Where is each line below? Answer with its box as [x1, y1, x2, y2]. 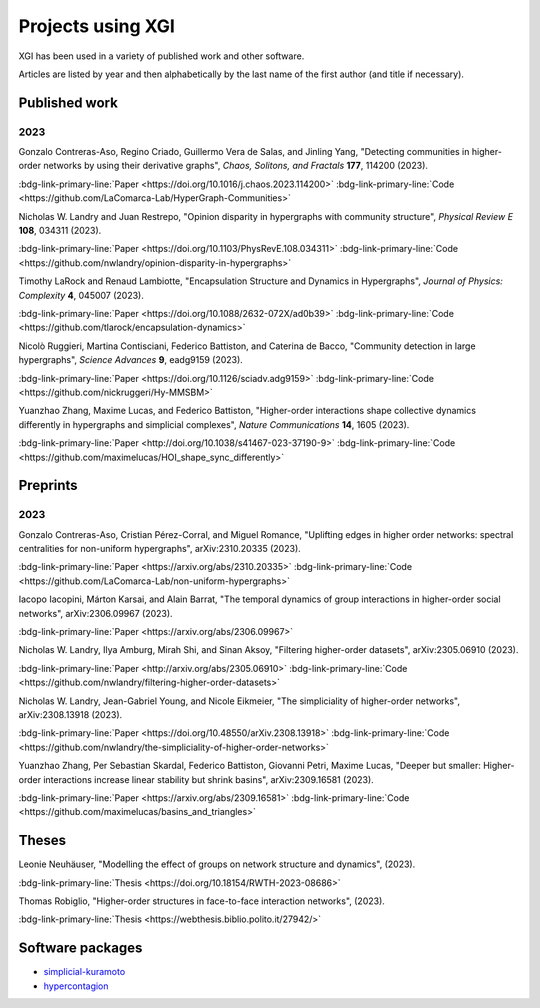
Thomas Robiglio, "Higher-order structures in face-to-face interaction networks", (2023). [18, 895, 385, 907]
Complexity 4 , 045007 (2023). [18, 289, 144, 301]
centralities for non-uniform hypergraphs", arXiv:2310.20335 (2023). [18, 543, 302, 555]
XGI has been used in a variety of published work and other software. [18, 50, 305, 62]
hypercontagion [43, 980, 109, 992]
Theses [18, 832, 67, 849]
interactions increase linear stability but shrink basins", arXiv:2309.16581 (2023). [43, 773, 374, 785]
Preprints [18, 477, 79, 494]
